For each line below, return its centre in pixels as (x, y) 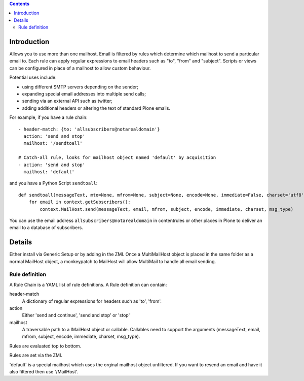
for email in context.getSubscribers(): (80, 202)
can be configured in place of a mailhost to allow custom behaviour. (80, 68)
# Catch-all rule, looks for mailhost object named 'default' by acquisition (117, 158)
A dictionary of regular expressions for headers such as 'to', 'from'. (92, 301)
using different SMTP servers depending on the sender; (80, 87)
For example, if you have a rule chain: (49, 117)
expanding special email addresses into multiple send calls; (84, 94)
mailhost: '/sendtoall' (53, 143)
